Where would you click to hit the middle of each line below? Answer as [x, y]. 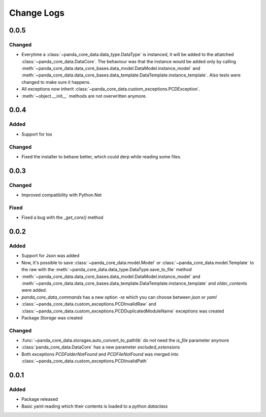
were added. [34, 290]
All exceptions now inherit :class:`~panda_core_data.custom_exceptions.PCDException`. [111, 89]
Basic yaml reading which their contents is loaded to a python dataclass [95, 406]
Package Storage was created [52, 317]
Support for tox [37, 134]
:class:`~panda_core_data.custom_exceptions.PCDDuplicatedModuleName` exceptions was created [123, 311]
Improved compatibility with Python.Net [62, 195]
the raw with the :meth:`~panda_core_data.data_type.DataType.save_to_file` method [107, 270]
